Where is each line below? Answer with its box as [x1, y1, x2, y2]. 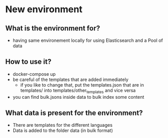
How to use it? [5, 58, 52, 66]
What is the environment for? [5, 24, 101, 33]
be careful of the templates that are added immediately [12, 76, 129, 82]
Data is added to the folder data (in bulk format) [12, 127, 113, 133]
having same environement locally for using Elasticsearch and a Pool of [12, 37, 163, 43]
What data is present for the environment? [5, 108, 143, 117]
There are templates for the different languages [12, 122, 113, 128]
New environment [5, 4, 83, 15]
